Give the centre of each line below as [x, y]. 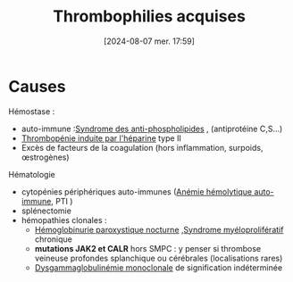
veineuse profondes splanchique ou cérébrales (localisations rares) [159, 258]
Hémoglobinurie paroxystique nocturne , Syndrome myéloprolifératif [159, 229]
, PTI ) [62, 201]
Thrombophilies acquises [149, 17]
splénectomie [46, 211]
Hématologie [32, 174]
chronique [53, 239]
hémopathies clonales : [64, 220]
